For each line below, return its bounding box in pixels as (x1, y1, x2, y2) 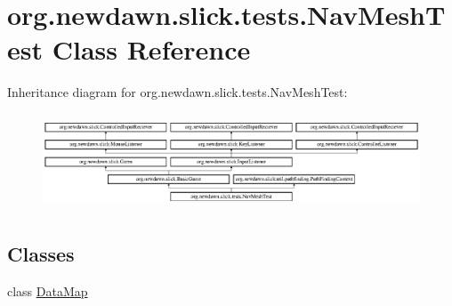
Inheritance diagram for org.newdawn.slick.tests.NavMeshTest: (7, 83, 348, 101)
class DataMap (7, 281, 88, 300)
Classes (7, 239, 75, 267)
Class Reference (52, 31, 251, 68)
